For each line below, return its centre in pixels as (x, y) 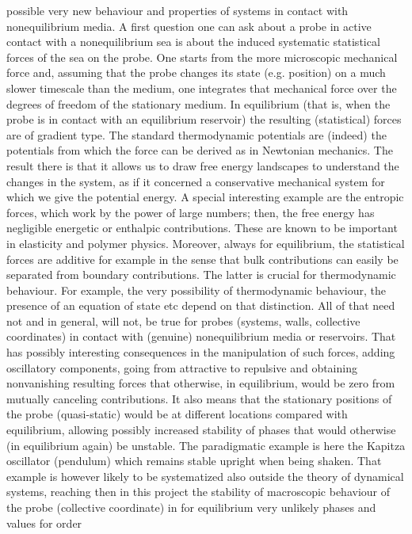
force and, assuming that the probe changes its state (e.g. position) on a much (196, 72)
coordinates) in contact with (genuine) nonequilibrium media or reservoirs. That (201, 336)
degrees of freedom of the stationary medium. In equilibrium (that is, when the (198, 103)
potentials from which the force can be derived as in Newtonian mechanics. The (200, 150)
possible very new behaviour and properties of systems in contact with (177, 10)
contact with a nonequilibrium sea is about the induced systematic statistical (193, 42)
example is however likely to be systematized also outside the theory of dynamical (205, 476)
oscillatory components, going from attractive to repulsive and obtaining (182, 367)
